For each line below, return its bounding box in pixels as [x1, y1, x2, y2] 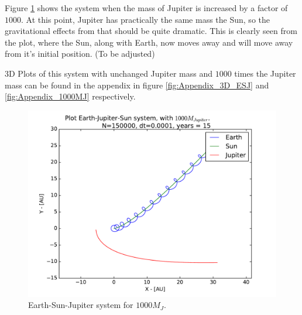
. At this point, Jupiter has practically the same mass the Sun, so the [21, 13, 270, 25]
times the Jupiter [234, 67, 296, 79]
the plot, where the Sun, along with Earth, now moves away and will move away [5, 36, 293, 48]
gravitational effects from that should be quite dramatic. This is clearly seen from [5, 25, 297, 37]
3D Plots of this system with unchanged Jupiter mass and [5, 67, 212, 79]
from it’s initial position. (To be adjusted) [5, 47, 155, 60]
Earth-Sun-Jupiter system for [28, 299, 133, 311]
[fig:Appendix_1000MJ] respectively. [5, 90, 136, 102]
